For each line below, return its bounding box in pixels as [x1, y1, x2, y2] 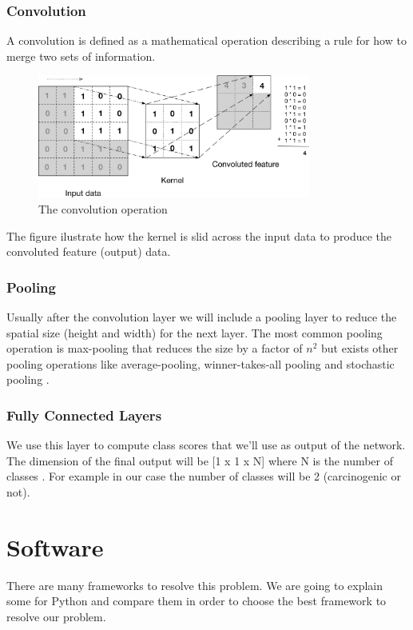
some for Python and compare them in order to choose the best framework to [6, 592, 387, 609]
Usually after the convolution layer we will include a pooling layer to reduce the [6, 309, 397, 325]
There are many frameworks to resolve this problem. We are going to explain [6, 576, 383, 593]
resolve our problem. [6, 608, 106, 624]
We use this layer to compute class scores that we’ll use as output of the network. [6, 437, 406, 453]
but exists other [321, 340, 399, 357]
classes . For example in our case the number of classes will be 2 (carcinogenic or [6, 468, 401, 484]
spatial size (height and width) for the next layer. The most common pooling [6, 324, 383, 341]
